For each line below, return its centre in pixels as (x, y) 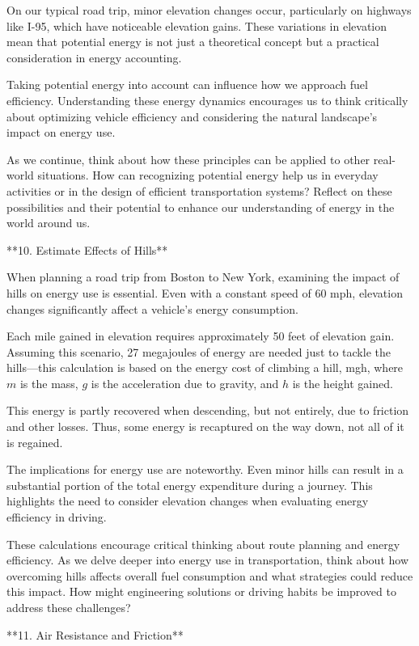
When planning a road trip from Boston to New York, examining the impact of (203, 277)
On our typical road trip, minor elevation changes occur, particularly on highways (209, 10)
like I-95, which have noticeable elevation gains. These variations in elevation (197, 25)
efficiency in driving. (57, 517)
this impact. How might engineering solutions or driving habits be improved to (201, 591)
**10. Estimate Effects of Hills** (87, 249)
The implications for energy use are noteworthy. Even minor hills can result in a (205, 469)
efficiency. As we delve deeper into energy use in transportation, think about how (207, 560)
